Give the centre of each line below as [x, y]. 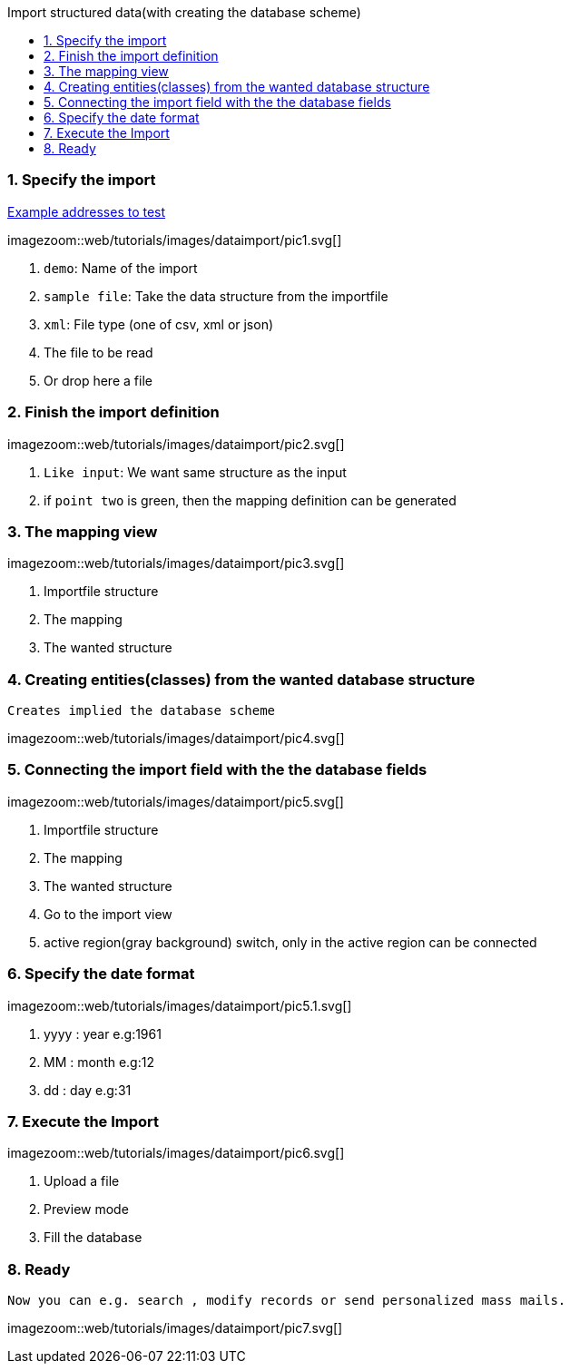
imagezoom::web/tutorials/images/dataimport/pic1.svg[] [175, 240]
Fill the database [93, 1238]
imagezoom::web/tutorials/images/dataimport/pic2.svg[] [176, 444]
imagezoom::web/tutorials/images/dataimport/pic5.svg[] [176, 801]
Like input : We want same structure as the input [195, 472]
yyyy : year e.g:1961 [103, 1033]
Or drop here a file [98, 380]
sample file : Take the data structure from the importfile [216, 296]
